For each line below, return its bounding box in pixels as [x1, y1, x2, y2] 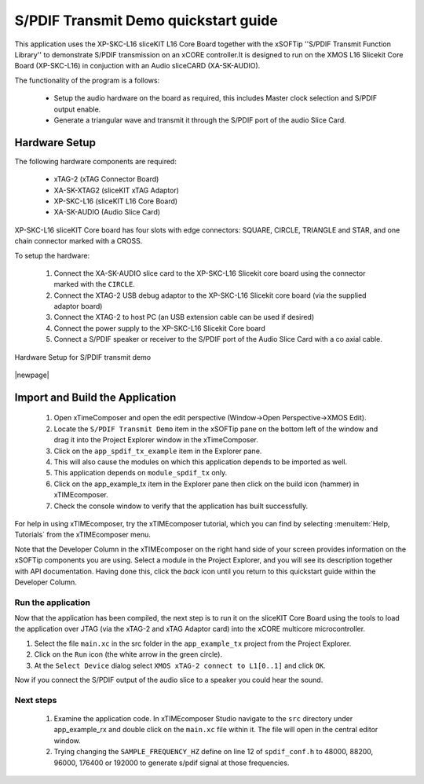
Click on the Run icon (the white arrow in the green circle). [34, 650, 223, 659]
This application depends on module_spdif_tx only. [53, 468, 228, 478]
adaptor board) [53, 302, 103, 311]
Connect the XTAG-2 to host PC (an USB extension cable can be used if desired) [53, 313, 315, 322]
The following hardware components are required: [14, 156, 177, 166]
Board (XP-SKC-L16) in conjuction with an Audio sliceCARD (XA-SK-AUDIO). [14, 61, 261, 71]
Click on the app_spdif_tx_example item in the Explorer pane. [53, 446, 262, 456]
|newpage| [14, 370, 50, 380]
